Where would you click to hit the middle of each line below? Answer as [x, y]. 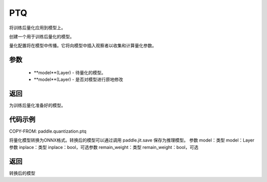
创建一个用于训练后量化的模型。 [42, 36]
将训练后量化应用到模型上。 [37, 28]
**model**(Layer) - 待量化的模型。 [70, 73]
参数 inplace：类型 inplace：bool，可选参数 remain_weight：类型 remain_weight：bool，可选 [104, 147]
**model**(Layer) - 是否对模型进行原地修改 [78, 79]
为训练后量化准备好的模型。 [37, 106]
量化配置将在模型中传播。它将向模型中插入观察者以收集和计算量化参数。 [83, 46]
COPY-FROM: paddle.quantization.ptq [48, 131]
